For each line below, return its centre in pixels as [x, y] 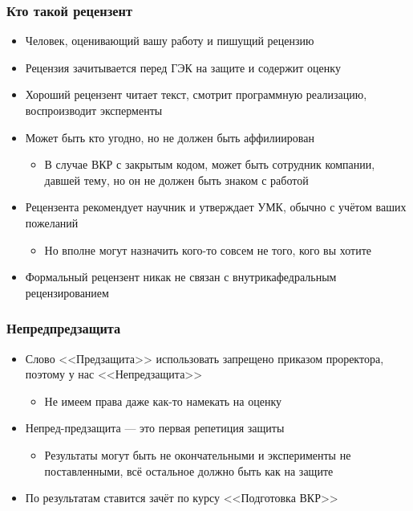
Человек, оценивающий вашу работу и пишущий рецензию [170, 41]
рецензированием [67, 292]
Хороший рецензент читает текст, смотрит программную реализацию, [196, 94]
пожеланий [52, 222]
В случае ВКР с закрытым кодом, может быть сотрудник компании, [210, 164]
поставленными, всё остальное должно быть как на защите [189, 470]
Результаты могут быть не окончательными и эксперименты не [198, 454]
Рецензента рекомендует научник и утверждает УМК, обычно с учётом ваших [216, 207]
